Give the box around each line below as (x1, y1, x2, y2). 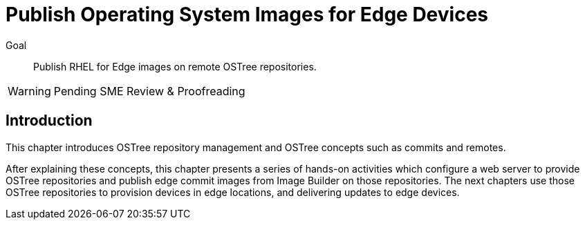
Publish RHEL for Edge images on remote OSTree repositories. (33, 60, 317, 72)
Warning (8, 84, 51, 98)
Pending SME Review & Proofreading (53, 84, 245, 98)
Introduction (6, 112, 93, 130)
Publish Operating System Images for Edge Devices (6, 3, 489, 26)
